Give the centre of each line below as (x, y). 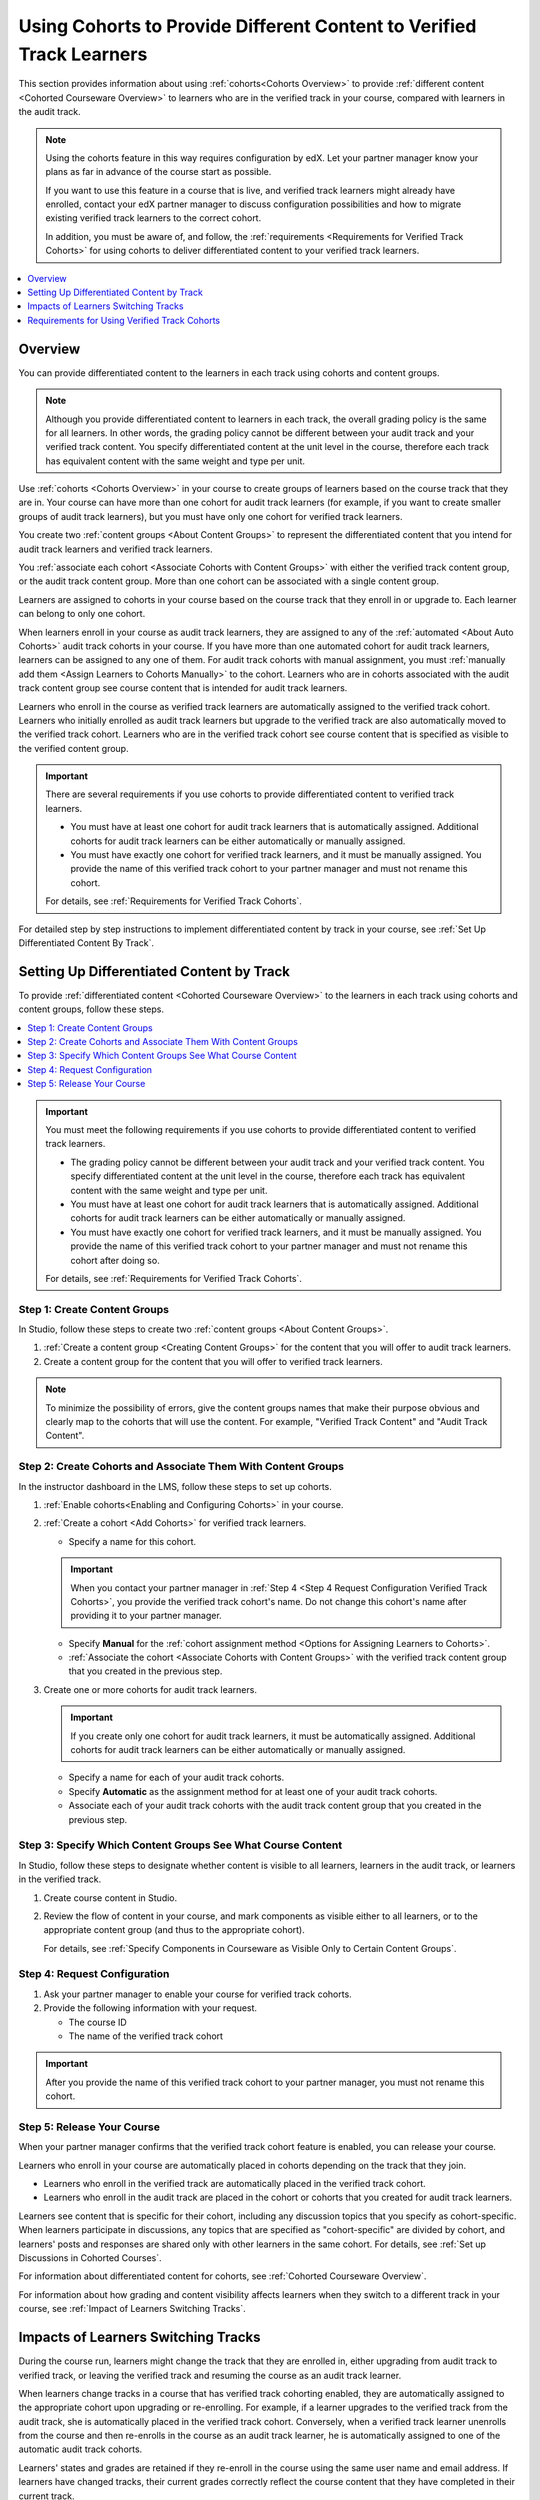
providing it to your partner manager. (146, 1616)
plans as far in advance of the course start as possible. (158, 172)
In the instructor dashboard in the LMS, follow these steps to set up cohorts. (175, 1486)
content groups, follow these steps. (91, 1009)
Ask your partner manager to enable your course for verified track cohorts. (197, 1994)
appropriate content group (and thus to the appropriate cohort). (174, 1930)
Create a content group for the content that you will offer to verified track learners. (213, 1361)
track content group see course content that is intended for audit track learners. (183, 688)
